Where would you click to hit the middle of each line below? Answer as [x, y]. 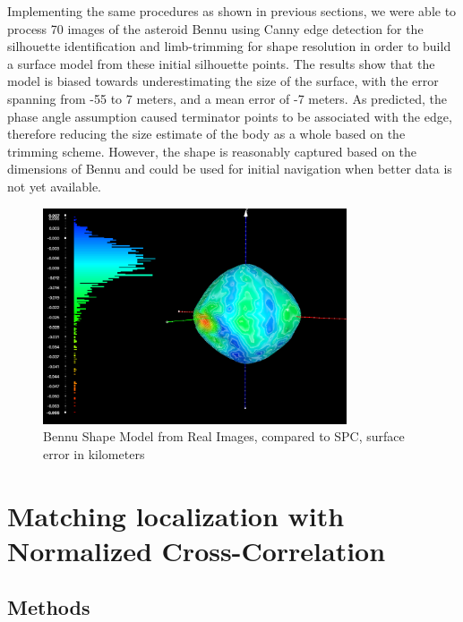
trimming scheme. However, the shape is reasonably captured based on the [212, 151]
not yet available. [54, 186]
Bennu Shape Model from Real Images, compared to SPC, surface [224, 436]
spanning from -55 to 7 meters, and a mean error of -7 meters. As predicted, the [227, 98]
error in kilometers [94, 453]
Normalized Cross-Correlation [197, 550]
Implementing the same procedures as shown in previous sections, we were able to [232, 11]
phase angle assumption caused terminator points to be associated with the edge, [230, 116]
